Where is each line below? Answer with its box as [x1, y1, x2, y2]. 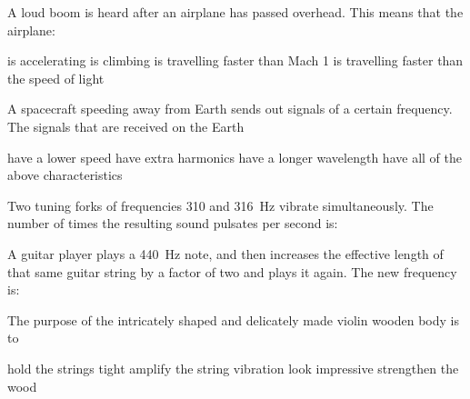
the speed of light [7, 68, 105, 87]
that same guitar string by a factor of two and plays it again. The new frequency [7, 262, 457, 281]
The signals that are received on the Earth [7, 116, 245, 135]
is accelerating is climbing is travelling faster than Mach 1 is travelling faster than [7, 51, 464, 70]
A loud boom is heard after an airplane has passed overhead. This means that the [7, 3, 464, 21]
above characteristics [7, 165, 123, 185]
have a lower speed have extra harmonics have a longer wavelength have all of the [7, 147, 462, 166]
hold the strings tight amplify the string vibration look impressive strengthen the [7, 358, 459, 377]
